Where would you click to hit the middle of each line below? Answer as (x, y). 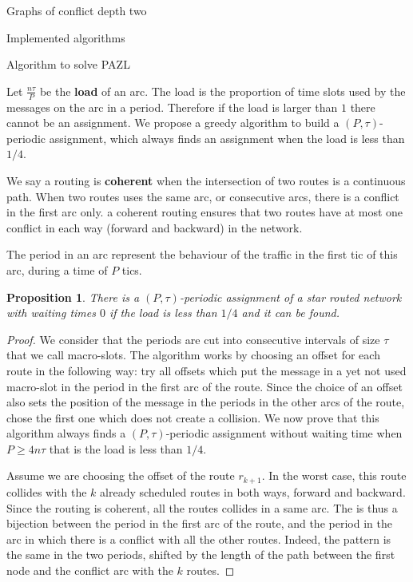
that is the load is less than (116, 448)
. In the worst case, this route (334, 475)
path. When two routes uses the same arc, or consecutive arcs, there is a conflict (203, 196)
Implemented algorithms (66, 37)
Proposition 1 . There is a (73, 297)
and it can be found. (290, 313)
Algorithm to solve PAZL (68, 64)
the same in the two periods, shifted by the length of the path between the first (201, 554)
